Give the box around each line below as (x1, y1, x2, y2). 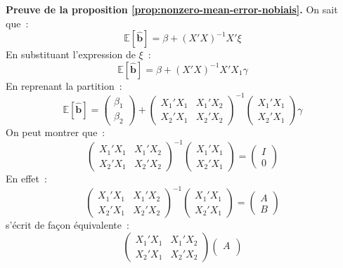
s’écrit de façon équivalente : (6, 217, 129, 232)
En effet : (6, 171, 47, 186)
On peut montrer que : (6, 125, 105, 140)
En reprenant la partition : (6, 78, 122, 93)
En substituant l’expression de (6, 47, 136, 62)
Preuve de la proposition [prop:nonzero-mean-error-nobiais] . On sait (6, 2, 338, 16)
